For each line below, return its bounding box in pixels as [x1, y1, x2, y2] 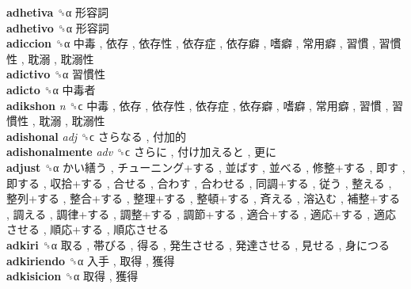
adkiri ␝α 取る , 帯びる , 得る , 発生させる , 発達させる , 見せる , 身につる [6, 236, 390, 253]
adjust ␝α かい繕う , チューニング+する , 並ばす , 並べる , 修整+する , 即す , [6, 158, 405, 175]
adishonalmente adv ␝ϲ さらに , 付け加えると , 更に [6, 143, 276, 160]
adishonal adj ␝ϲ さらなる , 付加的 [6, 127, 187, 144]
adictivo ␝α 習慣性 [6, 66, 106, 82]
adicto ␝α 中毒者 [6, 81, 96, 97]
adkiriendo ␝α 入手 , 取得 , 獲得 [6, 252, 175, 268]
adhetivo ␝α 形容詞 [6, 19, 109, 36]
